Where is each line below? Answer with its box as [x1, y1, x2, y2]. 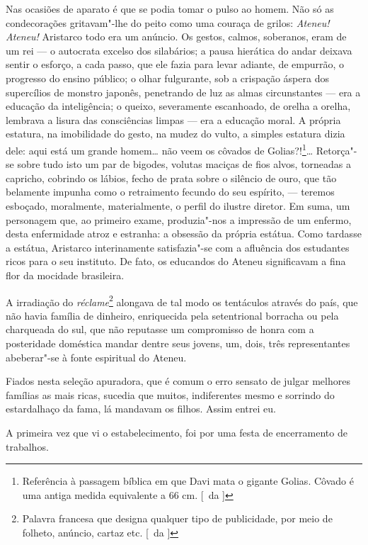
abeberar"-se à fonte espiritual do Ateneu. [6, 349, 187, 364]
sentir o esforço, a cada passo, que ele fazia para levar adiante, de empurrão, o [6, 57, 345, 72]
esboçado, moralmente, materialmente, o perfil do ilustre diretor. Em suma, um [6, 198, 350, 213]
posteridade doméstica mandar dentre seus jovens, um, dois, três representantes [6, 335, 350, 350]
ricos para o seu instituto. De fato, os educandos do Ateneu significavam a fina [6, 254, 346, 269]
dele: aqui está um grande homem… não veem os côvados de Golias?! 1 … [6, 140, 314, 157]
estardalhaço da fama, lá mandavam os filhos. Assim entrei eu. [6, 401, 276, 416]
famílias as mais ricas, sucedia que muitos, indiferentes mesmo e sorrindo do [6, 387, 335, 402]
